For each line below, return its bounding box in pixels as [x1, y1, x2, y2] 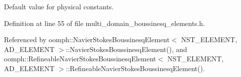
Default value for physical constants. [4, 1, 114, 11]
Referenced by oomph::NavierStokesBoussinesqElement [4, 34, 170, 45]
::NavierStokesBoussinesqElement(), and [66, 44, 187, 54]
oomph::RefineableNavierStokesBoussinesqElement [4, 53, 156, 64]
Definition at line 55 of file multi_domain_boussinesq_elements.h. [4, 18, 205, 28]
